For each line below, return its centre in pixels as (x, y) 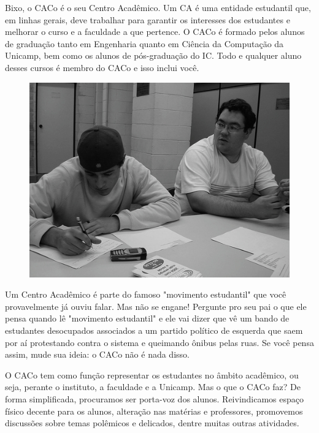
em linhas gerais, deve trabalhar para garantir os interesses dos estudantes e (148, 19)
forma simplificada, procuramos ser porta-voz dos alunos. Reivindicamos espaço (155, 398)
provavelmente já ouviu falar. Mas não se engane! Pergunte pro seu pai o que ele (156, 306)
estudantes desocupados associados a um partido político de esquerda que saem (154, 330)
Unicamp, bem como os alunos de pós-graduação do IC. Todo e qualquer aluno (153, 55)
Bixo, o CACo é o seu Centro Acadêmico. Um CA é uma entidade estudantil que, (158, 7)
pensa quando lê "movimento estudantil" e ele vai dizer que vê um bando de (147, 318)
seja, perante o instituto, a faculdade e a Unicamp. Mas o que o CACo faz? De (153, 387)
